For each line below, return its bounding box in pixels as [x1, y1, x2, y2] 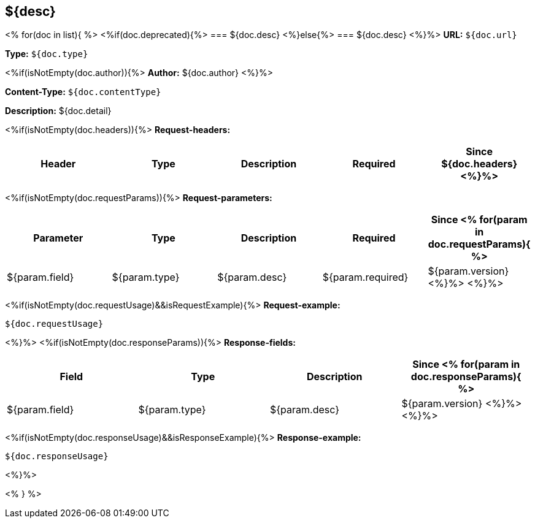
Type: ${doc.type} [5, 48, 88, 59]
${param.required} [322, 271, 409, 284]
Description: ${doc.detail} [5, 105, 112, 116]
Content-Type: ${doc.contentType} [5, 86, 161, 97]
